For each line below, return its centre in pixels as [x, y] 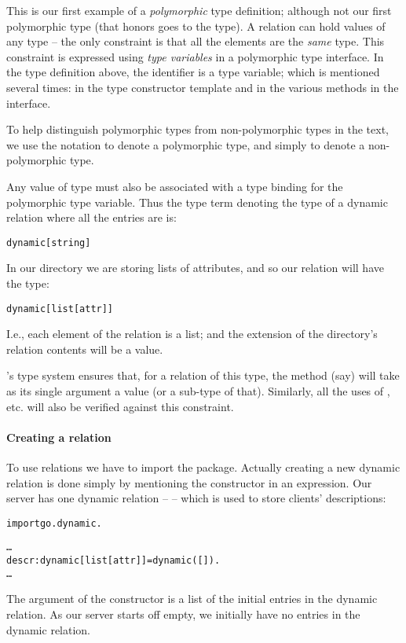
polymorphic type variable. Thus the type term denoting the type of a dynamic [197, 202]
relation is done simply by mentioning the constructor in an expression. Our [189, 482]
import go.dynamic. [54, 523]
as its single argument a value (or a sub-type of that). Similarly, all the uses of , [198, 391]
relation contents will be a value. [85, 349]
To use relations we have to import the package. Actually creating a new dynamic [203, 467]
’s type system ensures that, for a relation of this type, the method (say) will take [203, 375]
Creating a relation [59, 437]
